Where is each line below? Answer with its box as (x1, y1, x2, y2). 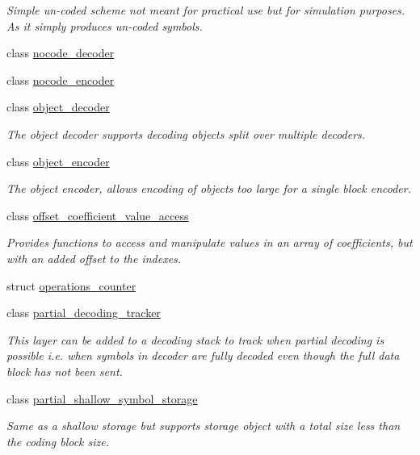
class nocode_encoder (6, 71, 115, 88)
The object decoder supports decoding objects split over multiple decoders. (6, 125, 366, 142)
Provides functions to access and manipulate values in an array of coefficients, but (6, 234, 413, 251)
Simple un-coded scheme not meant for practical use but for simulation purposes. (6, 2, 405, 18)
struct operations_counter (6, 277, 136, 294)
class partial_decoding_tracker (6, 304, 161, 321)
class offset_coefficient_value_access (6, 207, 189, 223)
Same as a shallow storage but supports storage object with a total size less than (6, 417, 401, 434)
